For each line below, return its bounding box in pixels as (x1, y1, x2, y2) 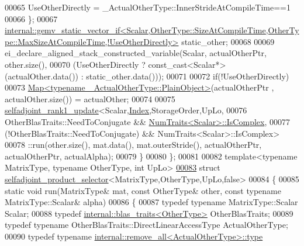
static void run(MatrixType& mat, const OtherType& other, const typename (5, 184, 281, 196)
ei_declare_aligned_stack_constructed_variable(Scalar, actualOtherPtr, (5, 47, 267, 59)
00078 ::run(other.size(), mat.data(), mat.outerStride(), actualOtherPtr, (5, 138, 262, 151)
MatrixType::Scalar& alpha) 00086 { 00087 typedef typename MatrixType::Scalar (5, 196, 298, 208)
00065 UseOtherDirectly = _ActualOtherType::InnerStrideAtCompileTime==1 (5, 1, 291, 13)
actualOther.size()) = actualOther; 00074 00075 (5, 92, 175, 105)
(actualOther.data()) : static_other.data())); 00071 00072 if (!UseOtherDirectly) (5, 70, 289, 82)
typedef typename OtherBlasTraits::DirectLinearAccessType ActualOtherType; (5, 219, 288, 231)
